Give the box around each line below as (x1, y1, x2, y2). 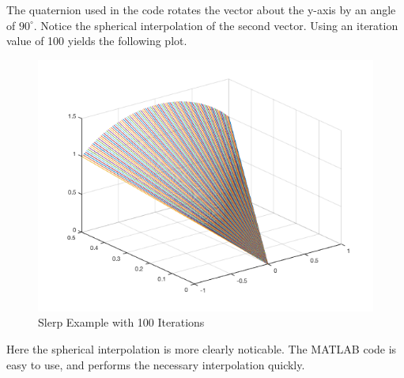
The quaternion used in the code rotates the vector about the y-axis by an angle (6, 2, 396, 17)
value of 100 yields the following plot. (6, 32, 187, 49)
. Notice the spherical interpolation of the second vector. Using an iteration (33, 17, 398, 33)
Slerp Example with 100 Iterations (38, 314, 205, 331)
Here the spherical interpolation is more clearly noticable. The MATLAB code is (6, 340, 397, 357)
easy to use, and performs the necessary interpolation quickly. (6, 356, 305, 372)
